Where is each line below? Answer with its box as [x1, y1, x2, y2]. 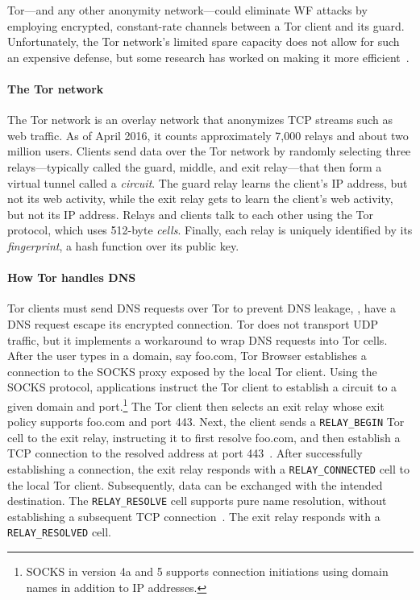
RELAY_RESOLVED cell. [7, 523, 112, 540]
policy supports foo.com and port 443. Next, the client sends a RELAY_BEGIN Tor [7, 413, 405, 430]
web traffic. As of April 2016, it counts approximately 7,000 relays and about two [7, 126, 409, 143]
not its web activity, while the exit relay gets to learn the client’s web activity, [7, 190, 393, 207]
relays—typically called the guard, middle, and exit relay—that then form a [7, 158, 382, 175]
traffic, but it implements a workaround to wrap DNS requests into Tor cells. [7, 331, 388, 348]
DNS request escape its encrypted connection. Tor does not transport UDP [7, 315, 379, 332]
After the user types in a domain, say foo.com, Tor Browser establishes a [7, 347, 367, 364]
